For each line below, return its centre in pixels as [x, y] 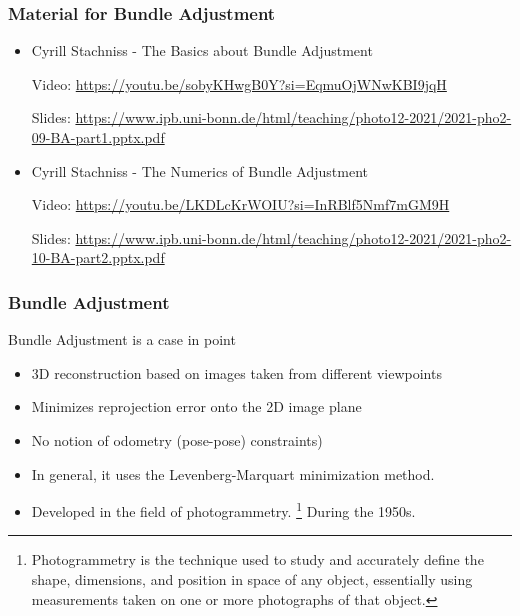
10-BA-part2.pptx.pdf [98, 257]
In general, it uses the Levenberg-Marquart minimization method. [233, 473]
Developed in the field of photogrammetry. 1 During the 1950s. [223, 509]
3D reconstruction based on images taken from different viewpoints [236, 372]
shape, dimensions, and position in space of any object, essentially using [252, 579]
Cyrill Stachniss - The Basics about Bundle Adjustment [202, 50]
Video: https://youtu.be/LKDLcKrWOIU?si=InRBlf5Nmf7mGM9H [240, 204]
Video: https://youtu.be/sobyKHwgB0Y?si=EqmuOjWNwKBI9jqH [239, 83]
